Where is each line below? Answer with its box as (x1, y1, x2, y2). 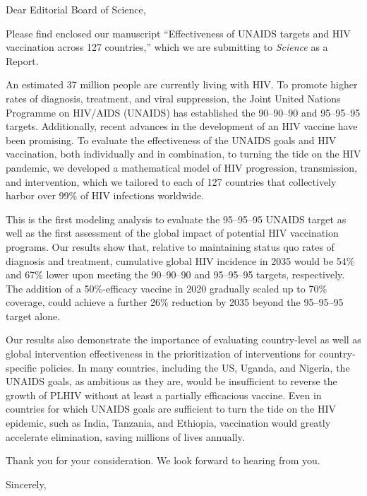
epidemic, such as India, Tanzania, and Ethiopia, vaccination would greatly (6, 415, 331, 430)
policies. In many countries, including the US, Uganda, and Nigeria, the (40, 360, 350, 374)
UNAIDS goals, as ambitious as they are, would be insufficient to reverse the (6, 374, 337, 389)
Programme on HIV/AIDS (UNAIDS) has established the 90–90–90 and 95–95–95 (6, 105, 361, 119)
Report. (6, 53, 39, 68)
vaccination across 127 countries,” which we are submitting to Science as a (6, 40, 328, 54)
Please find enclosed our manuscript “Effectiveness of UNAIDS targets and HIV (6, 25, 351, 40)
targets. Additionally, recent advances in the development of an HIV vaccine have (6, 119, 358, 134)
